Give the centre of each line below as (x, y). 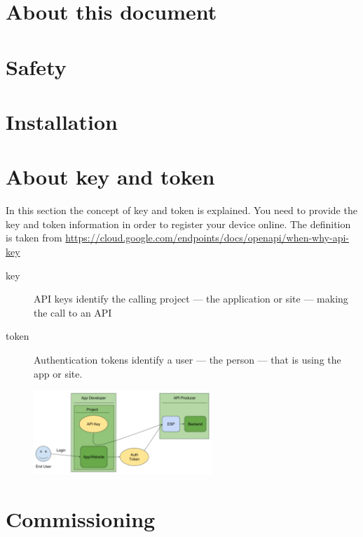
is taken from (34, 238)
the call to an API (73, 312)
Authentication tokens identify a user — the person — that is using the (187, 359)
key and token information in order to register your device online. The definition (178, 224)
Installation (62, 121)
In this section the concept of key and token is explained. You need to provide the (181, 210)
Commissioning (81, 518)
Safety (36, 66)
